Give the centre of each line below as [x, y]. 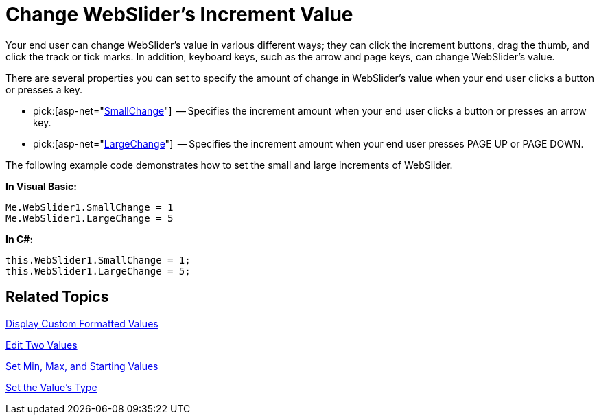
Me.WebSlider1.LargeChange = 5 [90, 218]
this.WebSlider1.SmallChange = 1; [98, 260]
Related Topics [57, 297]
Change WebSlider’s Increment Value [179, 14]
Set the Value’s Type [51, 387]
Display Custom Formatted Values [82, 323]
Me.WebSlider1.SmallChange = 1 [90, 207]
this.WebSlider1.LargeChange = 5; [98, 271]
